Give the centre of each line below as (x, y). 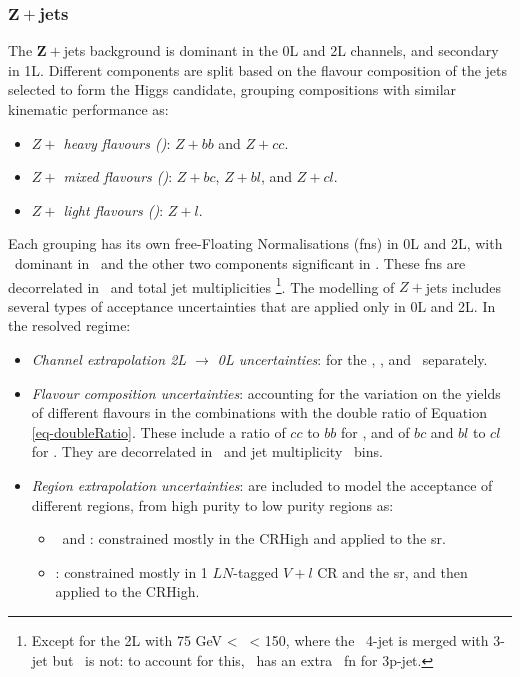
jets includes (463, 286)
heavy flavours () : (117, 142)
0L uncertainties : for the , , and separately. (352, 359)
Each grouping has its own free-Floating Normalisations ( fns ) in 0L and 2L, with (255, 243)
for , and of (375, 431)
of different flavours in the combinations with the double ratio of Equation (259, 412)
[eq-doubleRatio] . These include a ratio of (158, 431)
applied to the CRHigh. (127, 591)
